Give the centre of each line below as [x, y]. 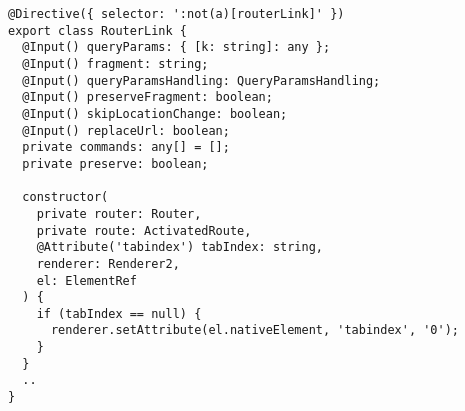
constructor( [65, 197]
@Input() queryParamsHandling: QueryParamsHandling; [201, 80]
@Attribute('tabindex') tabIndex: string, [179, 247]
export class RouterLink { [97, 30]
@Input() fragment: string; [115, 63]
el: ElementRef [86, 280]
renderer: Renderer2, [108, 263]
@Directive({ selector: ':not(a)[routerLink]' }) [176, 14]
